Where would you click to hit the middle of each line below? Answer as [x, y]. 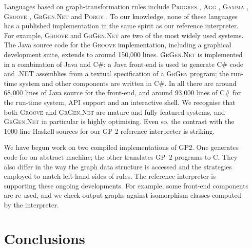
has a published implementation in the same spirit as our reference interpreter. [121, 26]
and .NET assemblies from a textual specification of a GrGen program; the [116, 73]
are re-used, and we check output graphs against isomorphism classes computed [123, 195]
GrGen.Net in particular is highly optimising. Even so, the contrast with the [119, 121]
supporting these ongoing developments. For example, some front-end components [126, 185]
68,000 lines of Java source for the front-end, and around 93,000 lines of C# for [122, 93]
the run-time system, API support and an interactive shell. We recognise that [120, 102]
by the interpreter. [31, 204]
